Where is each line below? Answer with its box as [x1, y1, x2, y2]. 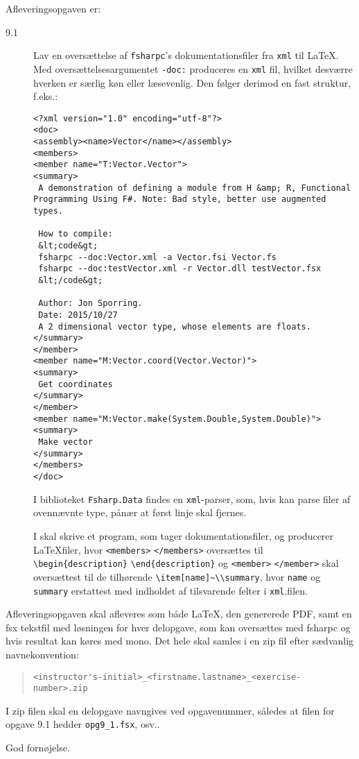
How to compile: [38, 229, 113, 239]
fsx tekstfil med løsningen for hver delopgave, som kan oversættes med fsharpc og [6, 620, 351, 634]
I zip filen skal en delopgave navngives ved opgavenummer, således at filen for [6, 703, 335, 717]
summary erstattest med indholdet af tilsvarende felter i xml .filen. [33, 583, 308, 597]
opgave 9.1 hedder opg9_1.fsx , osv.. [6, 717, 160, 731]
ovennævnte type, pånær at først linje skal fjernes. [33, 505, 247, 520]
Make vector [38, 437, 93, 447]
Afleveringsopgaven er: [6, 1, 101, 15]
